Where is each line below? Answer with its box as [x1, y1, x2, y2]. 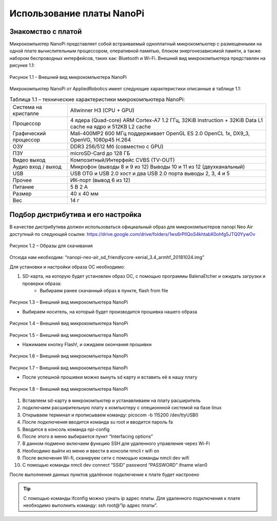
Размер [12, 190, 32, 197]
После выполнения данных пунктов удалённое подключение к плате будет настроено [9, 471, 200, 477]
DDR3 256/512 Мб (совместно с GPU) [70, 143, 164, 150]
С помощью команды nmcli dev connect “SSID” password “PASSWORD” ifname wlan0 [22, 462, 208, 468]
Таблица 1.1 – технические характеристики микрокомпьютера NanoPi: [9, 95, 185, 103]
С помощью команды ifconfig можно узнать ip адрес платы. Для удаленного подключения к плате [23, 495, 241, 501]
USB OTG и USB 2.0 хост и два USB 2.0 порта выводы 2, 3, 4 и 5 [70, 170, 230, 177]
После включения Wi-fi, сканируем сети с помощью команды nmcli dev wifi [22, 455, 189, 461]
